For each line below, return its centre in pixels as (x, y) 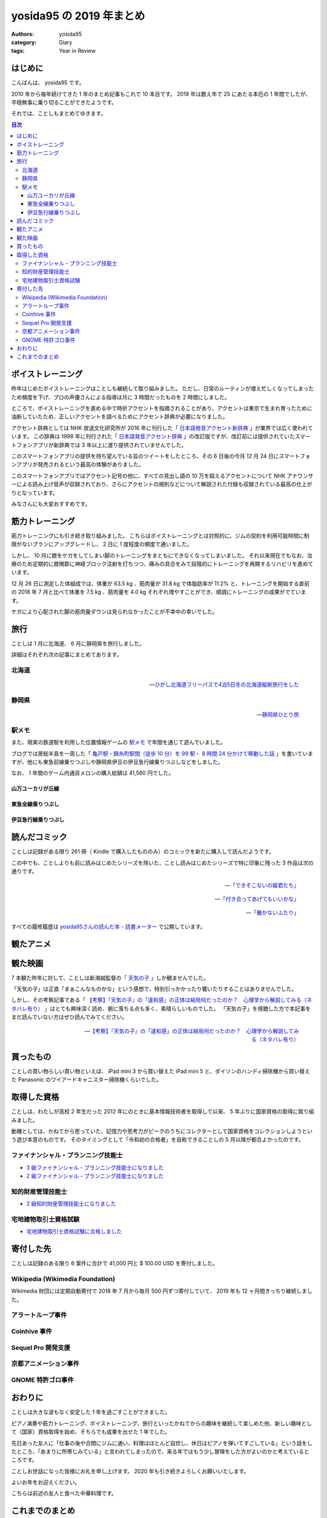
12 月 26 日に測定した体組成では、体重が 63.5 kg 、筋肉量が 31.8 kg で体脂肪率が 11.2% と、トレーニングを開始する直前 (160, 584)
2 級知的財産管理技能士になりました (71, 1204)
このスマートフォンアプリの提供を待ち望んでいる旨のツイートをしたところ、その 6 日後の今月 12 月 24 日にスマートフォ (161, 456)
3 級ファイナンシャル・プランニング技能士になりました (95, 1167)
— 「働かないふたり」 (272, 913)
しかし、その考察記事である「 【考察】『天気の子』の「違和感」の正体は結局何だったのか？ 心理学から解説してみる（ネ (162, 1000)
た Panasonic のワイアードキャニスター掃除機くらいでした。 (86, 1080)
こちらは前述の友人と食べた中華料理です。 (64, 1493)
